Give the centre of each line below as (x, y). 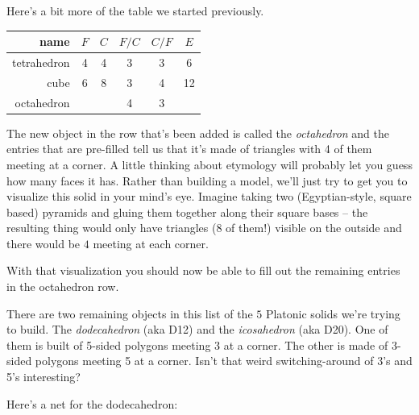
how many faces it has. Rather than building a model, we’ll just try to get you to (207, 180)
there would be (44, 243)
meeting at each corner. (151, 243)
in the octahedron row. (63, 286)
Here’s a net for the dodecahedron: (92, 403)
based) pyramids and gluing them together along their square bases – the (187, 212)
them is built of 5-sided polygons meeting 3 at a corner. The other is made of (197, 344)
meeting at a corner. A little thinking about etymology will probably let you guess (209, 164)
